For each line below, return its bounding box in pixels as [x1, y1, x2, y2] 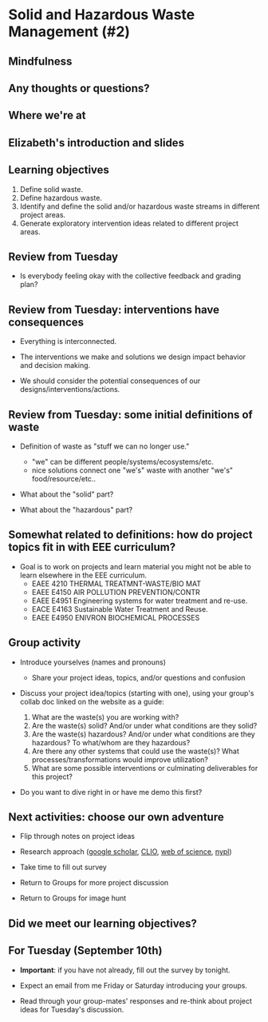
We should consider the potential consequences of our [19, 376, 201, 385]
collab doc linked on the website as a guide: [19, 697, 165, 706]
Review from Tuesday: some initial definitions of [8, 408, 253, 421]
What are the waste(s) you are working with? [31, 712, 179, 721]
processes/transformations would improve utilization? [31, 754, 209, 765]
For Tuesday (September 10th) [8, 944, 163, 957]
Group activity [8, 636, 81, 649]
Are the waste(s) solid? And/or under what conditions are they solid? [31, 721, 258, 730]
